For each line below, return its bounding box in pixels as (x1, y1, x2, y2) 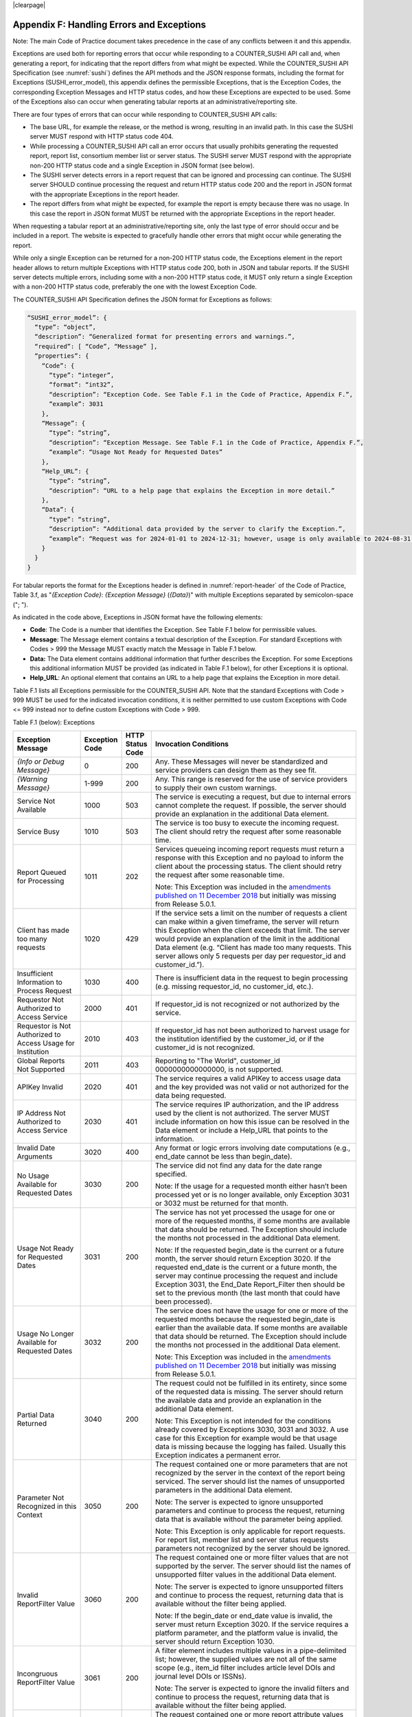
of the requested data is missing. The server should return (154, 1387, 343, 1397)
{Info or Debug (16, 757, 65, 766)
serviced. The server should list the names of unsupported (154, 1477, 345, 1486)
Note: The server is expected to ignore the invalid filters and (154, 1683, 350, 1693)
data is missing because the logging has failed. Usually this (154, 1442, 347, 1452)
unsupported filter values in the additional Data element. (154, 1570, 336, 1580)
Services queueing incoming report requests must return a (154, 845, 345, 854)
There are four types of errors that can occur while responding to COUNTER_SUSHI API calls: (12, 110, 277, 118)
